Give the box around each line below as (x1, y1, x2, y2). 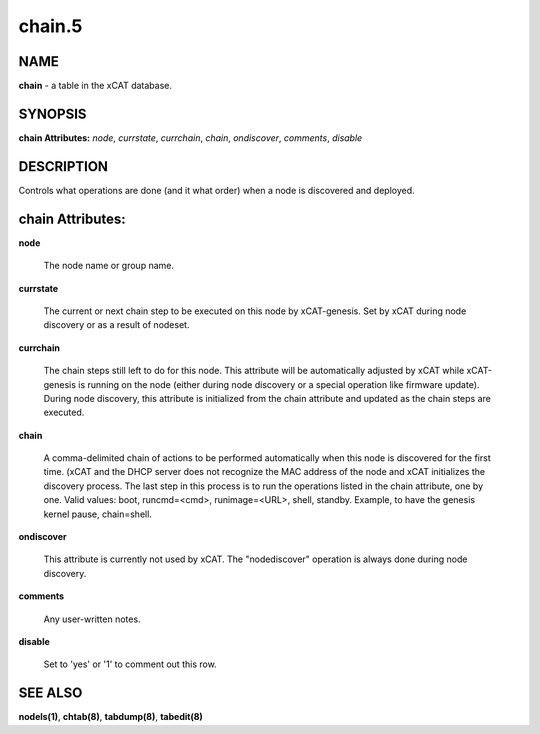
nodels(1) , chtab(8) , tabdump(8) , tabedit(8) (18, 711, 204, 723)
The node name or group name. (43, 260, 175, 272)
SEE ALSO (18, 685, 83, 702)
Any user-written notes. (43, 613, 141, 625)
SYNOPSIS (18, 105, 87, 122)
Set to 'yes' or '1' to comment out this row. (43, 658, 217, 670)
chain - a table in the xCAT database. (18, 80, 172, 92)
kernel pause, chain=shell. (43, 508, 152, 520)
